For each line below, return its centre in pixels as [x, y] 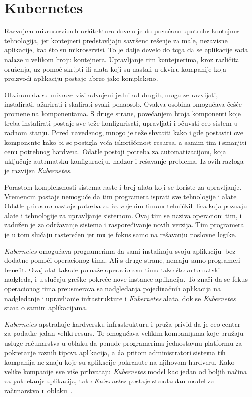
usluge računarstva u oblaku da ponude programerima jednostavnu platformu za [123, 342]
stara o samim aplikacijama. [46, 308]
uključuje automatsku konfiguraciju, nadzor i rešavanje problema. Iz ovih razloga [124, 161]
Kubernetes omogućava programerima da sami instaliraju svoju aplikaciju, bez [120, 250]
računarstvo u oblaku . [38, 390]
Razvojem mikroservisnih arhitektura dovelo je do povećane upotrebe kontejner [122, 31]
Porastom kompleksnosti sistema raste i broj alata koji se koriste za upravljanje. [123, 187]
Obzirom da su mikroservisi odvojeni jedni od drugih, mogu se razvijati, [111, 94]
